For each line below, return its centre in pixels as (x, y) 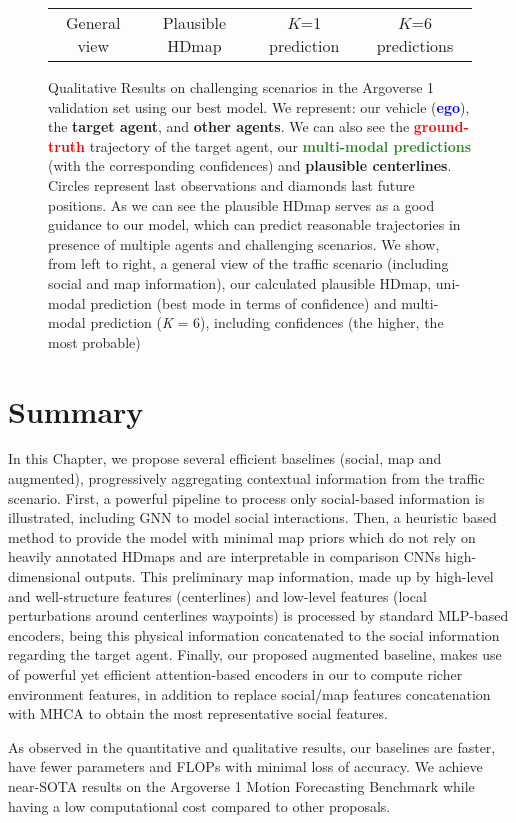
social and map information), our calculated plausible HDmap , (240, 282)
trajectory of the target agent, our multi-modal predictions (280, 145)
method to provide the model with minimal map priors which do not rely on (242, 536)
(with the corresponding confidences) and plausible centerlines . (250, 165)
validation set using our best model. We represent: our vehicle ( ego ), (259, 106)
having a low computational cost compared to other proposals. (199, 805)
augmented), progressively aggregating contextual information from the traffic (246, 478)
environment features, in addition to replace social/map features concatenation (249, 693)
